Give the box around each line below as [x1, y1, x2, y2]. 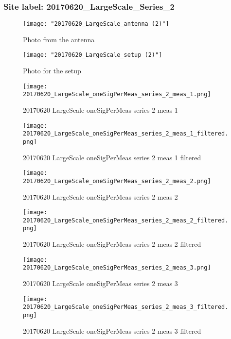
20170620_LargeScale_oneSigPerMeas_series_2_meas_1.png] [23, 91, 211, 98]
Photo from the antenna [23, 34, 95, 44]
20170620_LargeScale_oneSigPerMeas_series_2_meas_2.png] [23, 177, 211, 185]
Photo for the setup [23, 66, 81, 76]
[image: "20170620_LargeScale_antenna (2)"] [23, 20, 169, 28]
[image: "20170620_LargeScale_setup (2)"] [23, 51, 162, 59]
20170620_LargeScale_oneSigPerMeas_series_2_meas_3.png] [23, 264, 211, 271]
